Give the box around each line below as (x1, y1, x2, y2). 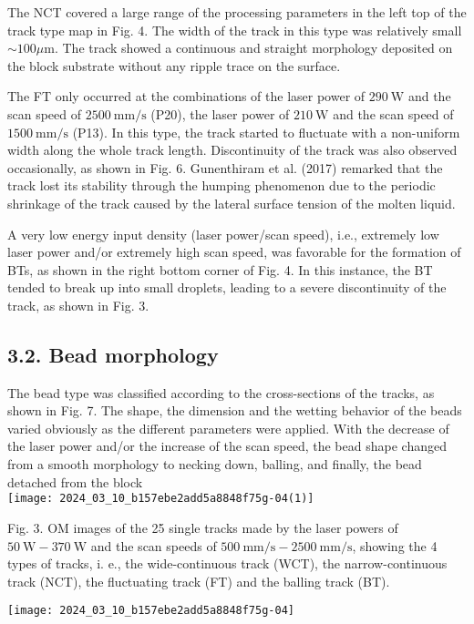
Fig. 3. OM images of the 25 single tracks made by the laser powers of (7, 517, 398, 537)
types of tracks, (7, 554, 93, 573)
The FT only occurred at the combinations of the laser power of (7, 87, 366, 106)
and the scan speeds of (90, 536, 217, 555)
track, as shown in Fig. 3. (7, 295, 149, 314)
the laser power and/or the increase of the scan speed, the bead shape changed (7, 436, 447, 455)
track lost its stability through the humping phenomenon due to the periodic (7, 176, 436, 195)
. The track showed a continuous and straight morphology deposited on (54, 38, 453, 57)
